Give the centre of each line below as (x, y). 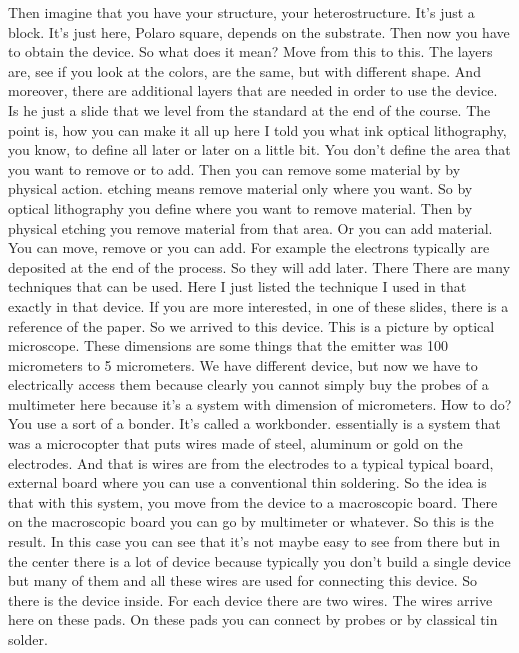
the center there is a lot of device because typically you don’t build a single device (259, 560)
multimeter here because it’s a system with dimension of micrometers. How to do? (260, 403)
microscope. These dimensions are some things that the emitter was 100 (228, 345)
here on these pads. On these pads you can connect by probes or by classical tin (253, 619)
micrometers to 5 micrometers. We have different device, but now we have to (243, 364)
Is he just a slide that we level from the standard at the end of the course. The (249, 109)
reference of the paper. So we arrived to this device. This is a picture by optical (251, 325)
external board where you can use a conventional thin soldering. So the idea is (247, 482)
